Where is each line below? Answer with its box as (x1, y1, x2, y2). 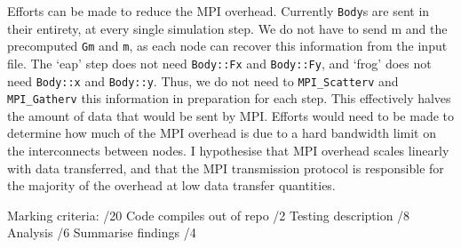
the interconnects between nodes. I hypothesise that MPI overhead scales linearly (7, 141, 449, 160)
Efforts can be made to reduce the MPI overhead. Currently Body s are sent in (7, 2, 430, 20)
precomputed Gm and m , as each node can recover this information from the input (7, 36, 448, 55)
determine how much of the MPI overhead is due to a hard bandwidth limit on (7, 124, 437, 142)
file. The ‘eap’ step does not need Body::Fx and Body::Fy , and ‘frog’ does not (7, 53, 432, 72)
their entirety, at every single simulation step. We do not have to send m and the (7, 19, 448, 37)
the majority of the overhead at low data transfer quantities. (7, 176, 336, 195)
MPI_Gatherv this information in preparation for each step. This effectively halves (7, 89, 451, 108)
